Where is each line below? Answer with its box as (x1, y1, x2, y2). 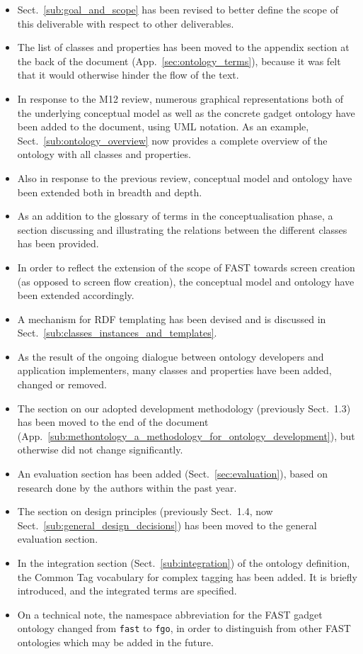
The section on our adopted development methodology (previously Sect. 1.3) (17, 400, 351, 415)
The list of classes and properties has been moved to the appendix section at (17, 40, 350, 55)
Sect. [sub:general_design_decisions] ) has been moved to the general (17, 517, 317, 532)
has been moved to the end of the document (17, 415, 209, 429)
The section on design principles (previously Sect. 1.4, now (17, 504, 273, 519)
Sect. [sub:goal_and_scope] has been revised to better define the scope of (17, 2, 338, 16)
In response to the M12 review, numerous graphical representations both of (17, 91, 344, 106)
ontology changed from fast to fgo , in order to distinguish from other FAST (17, 621, 351, 636)
